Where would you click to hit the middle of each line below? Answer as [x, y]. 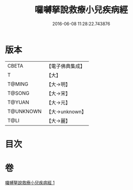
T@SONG [19, 93]
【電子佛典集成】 [66, 66]
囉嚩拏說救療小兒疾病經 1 [30, 182]
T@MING [18, 84]
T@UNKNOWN [25, 111]
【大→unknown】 [66, 111]
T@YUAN [18, 102]
